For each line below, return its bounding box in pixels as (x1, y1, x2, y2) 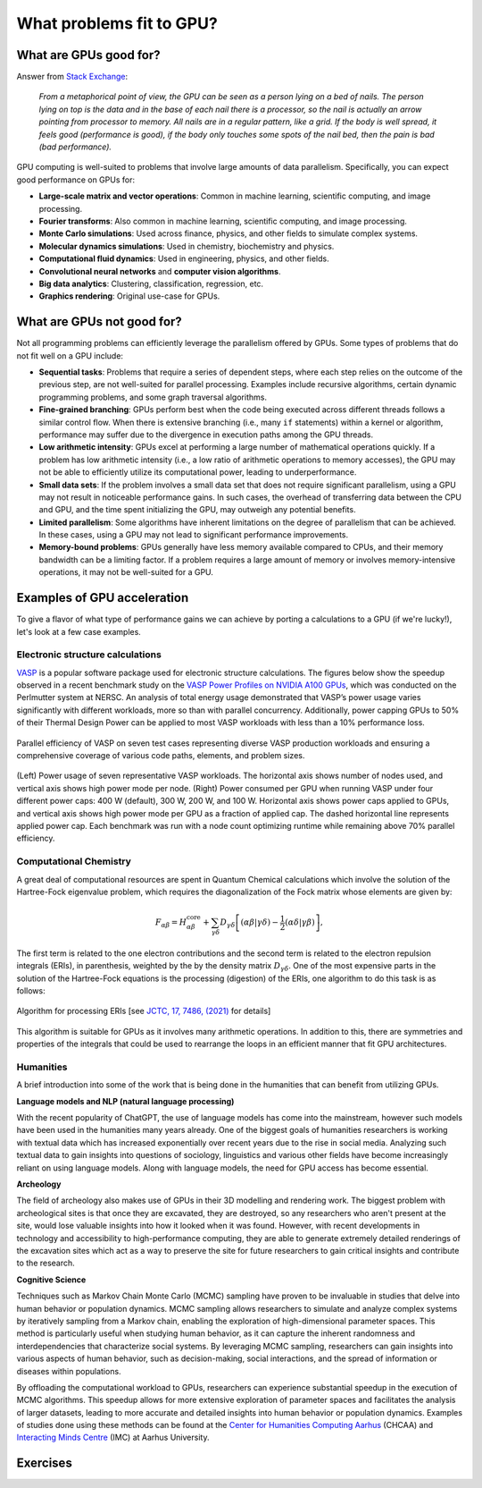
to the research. (16, 1257, 75, 1269)
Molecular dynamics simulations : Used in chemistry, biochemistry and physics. (38, 241, 335, 251)
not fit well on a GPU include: (16, 350, 124, 361)
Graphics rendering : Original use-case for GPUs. (38, 291, 220, 301)
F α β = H (154, 917, 187, 929)
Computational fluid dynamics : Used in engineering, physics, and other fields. (38, 253, 329, 264)
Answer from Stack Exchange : (16, 72, 129, 82)
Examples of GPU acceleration (16, 590, 189, 605)
